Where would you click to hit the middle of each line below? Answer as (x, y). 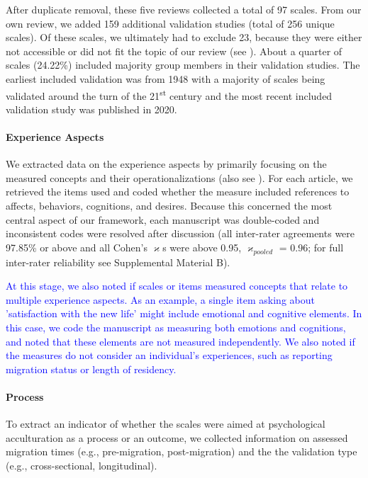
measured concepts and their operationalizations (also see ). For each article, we (179, 177)
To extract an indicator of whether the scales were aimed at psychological (166, 424)
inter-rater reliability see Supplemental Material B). (118, 262)
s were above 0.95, (202, 247)
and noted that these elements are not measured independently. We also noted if (180, 341)
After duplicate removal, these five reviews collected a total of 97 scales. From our (184, 9)
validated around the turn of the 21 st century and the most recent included (169, 94)
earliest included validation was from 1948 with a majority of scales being (166, 78)
